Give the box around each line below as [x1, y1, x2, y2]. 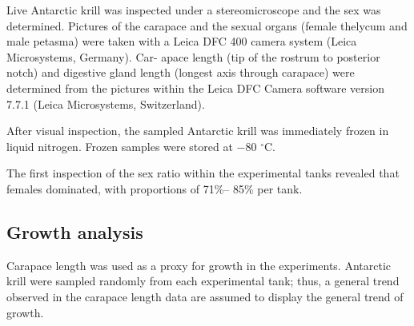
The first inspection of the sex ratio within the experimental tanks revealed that [6, 165, 400, 181]
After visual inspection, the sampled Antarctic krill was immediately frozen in [6, 122, 389, 139]
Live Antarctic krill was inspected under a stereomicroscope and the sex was [6, 2, 381, 18]
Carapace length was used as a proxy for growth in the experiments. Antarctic [6, 256, 392, 273]
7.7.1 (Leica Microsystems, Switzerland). [6, 95, 205, 112]
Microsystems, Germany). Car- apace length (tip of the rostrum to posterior [6, 48, 380, 65]
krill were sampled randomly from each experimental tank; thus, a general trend [6, 272, 400, 289]
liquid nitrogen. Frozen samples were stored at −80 [6, 137, 257, 154]
